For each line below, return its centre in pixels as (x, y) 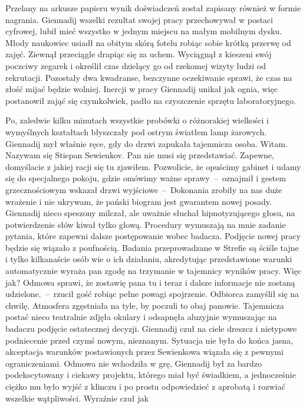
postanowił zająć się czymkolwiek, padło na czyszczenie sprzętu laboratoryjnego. (151, 100)
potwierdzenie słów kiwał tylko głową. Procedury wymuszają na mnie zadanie (146, 224)
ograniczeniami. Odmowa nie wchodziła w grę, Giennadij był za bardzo (134, 363)
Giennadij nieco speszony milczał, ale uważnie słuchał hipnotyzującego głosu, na (150, 213)
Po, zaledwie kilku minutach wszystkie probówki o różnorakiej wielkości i (137, 120)
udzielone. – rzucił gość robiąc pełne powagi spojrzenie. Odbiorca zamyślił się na (152, 294)
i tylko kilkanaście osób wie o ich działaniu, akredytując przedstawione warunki (149, 259)
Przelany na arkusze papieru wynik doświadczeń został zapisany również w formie (153, 8)
